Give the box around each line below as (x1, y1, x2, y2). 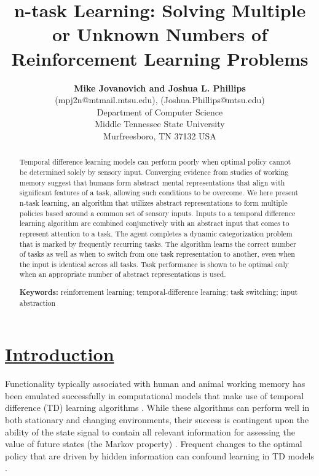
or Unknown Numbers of (52, 21, 267, 47)
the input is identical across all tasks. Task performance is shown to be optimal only (19, 259, 289, 269)
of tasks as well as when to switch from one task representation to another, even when (19, 249, 295, 259)
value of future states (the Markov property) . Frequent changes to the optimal (5, 437, 302, 450)
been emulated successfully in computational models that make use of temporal (5, 389, 304, 402)
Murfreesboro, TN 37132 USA (103, 129, 216, 142)
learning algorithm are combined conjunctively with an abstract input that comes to (19, 218, 289, 228)
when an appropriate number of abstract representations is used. (19, 269, 226, 279)
